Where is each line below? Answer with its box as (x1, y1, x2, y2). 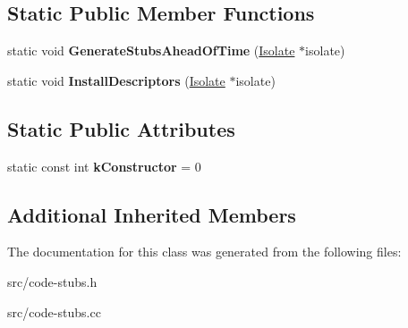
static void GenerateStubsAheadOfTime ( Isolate (7, 41, 295, 60)
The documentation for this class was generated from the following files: (7, 242, 402, 261)
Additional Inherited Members (7, 200, 296, 228)
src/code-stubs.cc (7, 302, 101, 321)
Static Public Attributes (7, 114, 235, 142)
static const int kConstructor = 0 (7, 156, 201, 175)
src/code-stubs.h (7, 272, 98, 290)
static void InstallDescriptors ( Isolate (7, 71, 225, 89)
